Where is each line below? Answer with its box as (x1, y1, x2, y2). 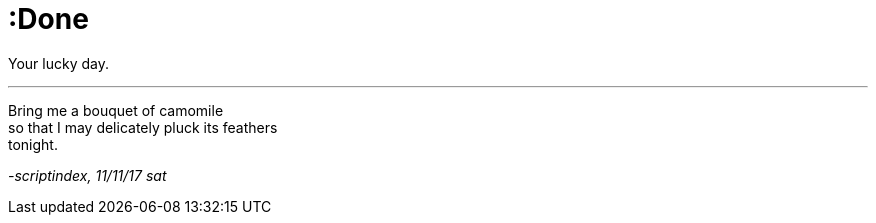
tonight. (8, 135, 58, 153)
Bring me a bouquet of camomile (8, 101, 224, 119)
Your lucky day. (8, 54, 109, 72)
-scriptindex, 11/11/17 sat (8, 166, 167, 184)
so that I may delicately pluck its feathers (8, 118, 278, 136)
